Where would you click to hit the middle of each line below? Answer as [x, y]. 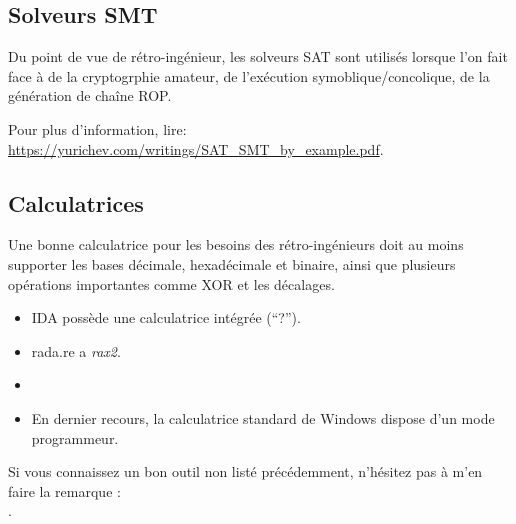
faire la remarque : [64, 490]
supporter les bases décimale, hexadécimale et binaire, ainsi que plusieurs [232, 263]
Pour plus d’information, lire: [97, 128]
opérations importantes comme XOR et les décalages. [171, 283]
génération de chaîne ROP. [90, 95]
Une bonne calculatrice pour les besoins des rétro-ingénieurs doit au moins [236, 244]
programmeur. [75, 437]
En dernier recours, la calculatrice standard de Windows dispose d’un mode [263, 417]
